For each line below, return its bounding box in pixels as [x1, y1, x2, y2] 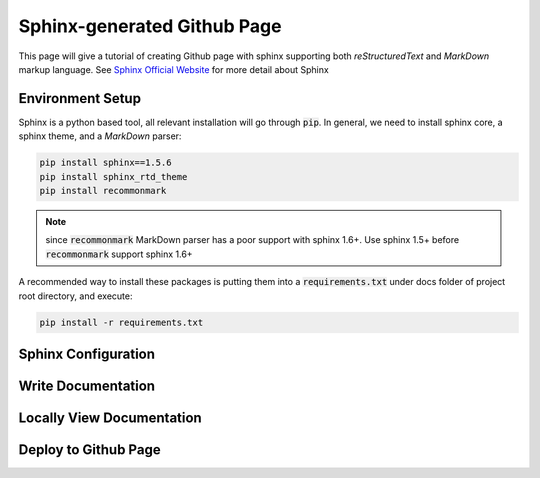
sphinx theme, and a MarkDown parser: [18, 130, 182, 142]
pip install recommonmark [39, 185, 167, 196]
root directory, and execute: [18, 290, 133, 302]
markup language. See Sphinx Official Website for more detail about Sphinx [18, 63, 329, 75]
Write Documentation [18, 377, 155, 394]
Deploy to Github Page [18, 441, 161, 458]
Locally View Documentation [18, 409, 202, 426]
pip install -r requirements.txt [39, 316, 204, 328]
